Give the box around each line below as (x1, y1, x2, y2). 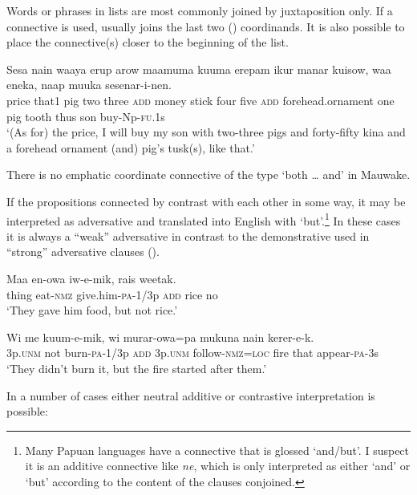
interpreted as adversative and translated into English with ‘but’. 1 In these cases (6, 209, 401, 229)
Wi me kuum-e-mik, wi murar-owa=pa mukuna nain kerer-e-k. (6, 328, 314, 345)
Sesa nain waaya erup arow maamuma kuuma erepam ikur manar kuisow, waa (6, 60, 391, 77)
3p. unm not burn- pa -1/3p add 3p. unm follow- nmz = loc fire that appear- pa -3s (6, 344, 379, 361)
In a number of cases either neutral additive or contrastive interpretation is (6, 387, 375, 404)
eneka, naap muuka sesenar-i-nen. (6, 76, 172, 93)
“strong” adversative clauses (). (6, 243, 160, 260)
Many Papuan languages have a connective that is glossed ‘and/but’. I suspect (25, 441, 410, 458)
